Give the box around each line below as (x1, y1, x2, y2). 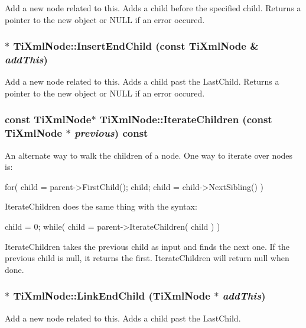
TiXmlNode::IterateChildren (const (99, 112, 272, 127)
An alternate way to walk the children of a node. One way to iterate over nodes (5, 149, 293, 161)
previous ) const (74, 126, 148, 140)
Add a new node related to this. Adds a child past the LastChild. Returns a (5, 75, 279, 88)
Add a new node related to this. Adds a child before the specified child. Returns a (5, 2, 301, 14)
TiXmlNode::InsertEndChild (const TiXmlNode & (13, 38, 259, 53)
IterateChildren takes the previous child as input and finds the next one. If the (5, 240, 289, 252)
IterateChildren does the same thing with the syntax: (5, 200, 197, 213)
